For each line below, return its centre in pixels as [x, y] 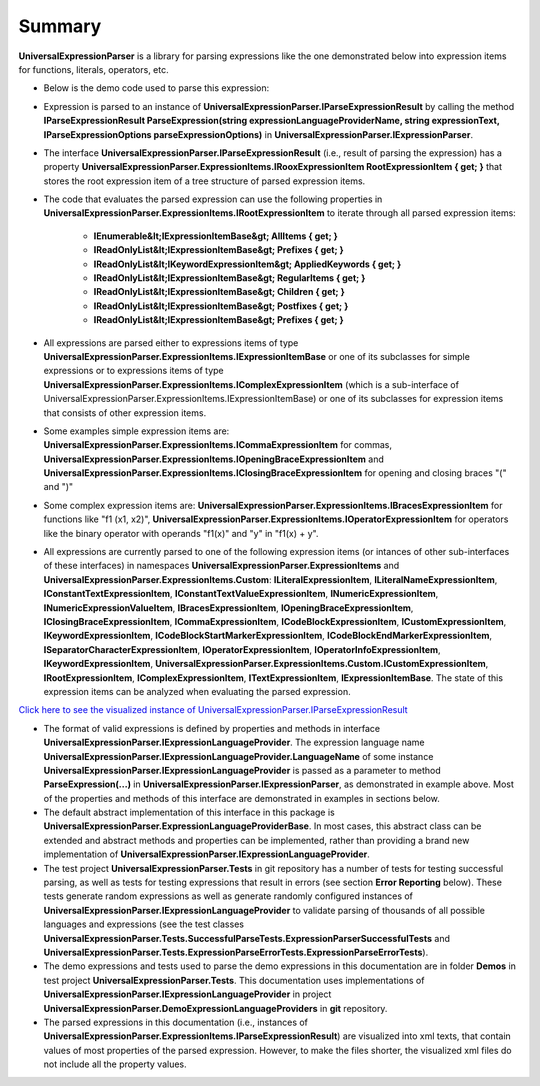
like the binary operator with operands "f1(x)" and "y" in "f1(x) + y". [181, 533]
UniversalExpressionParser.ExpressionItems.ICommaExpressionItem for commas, [217, 445]
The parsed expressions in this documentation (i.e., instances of [176, 1022]
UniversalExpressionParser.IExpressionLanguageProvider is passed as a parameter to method [242, 770]
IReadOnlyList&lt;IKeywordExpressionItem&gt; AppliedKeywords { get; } [247, 264]
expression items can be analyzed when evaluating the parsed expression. [197, 691]
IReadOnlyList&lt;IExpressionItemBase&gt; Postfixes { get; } [221, 306]
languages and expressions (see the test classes [144, 924]
